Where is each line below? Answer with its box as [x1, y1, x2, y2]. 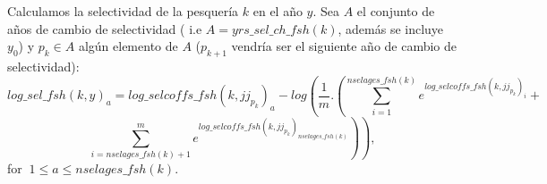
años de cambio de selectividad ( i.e [7, 19, 202, 38]
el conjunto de [356, 2, 435, 20]
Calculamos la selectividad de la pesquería [7, 2, 239, 20]
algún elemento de [78, 37, 178, 55]
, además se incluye [338, 19, 444, 38]
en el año [252, 2, 303, 20]
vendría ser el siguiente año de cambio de [231, 37, 457, 55]
